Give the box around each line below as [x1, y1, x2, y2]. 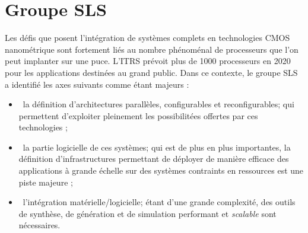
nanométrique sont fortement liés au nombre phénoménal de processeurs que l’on [5, 43, 299, 55]
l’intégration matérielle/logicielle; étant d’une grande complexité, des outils [23, 196, 296, 208]
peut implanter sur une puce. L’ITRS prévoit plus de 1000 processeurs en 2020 [5, 55, 291, 67]
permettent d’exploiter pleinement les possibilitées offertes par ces [18, 109, 258, 122]
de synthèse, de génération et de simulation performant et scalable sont [18, 207, 277, 219]
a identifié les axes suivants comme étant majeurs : [5, 78, 189, 90]
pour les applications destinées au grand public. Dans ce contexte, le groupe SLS [5, 66, 298, 78]
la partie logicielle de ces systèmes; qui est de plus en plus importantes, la [23, 141, 291, 153]
